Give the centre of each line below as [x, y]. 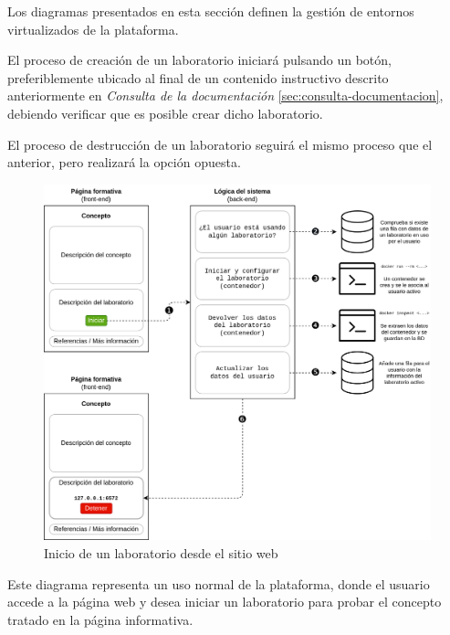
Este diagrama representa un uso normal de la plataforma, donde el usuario [219, 583]
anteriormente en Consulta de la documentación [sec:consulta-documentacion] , [225, 95]
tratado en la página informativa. [100, 619]
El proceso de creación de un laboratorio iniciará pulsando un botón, [199, 60]
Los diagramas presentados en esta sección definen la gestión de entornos [211, 11]
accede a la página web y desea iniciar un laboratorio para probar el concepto [225, 602]
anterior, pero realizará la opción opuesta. [124, 162]
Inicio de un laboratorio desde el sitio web [161, 552]
